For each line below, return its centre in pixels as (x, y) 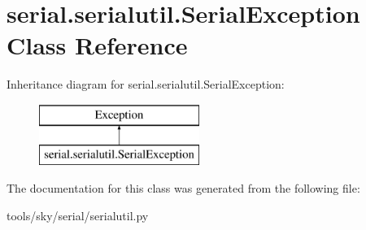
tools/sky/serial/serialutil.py (78, 215)
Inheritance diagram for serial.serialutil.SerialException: (146, 84)
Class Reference (97, 45)
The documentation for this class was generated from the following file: (183, 188)
